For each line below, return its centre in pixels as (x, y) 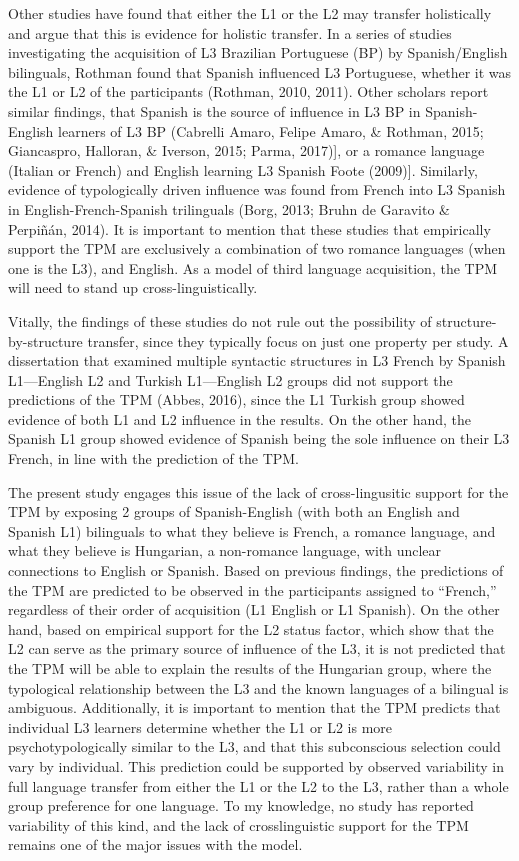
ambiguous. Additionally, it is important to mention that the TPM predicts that (254, 707)
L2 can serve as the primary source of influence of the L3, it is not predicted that (257, 648)
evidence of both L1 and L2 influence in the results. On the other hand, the (240, 418)
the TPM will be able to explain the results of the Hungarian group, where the (250, 668)
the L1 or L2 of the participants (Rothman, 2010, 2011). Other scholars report (248, 91)
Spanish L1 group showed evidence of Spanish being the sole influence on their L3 (259, 438)
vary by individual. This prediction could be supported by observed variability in (256, 765)
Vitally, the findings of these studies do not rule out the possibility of (220, 320)
